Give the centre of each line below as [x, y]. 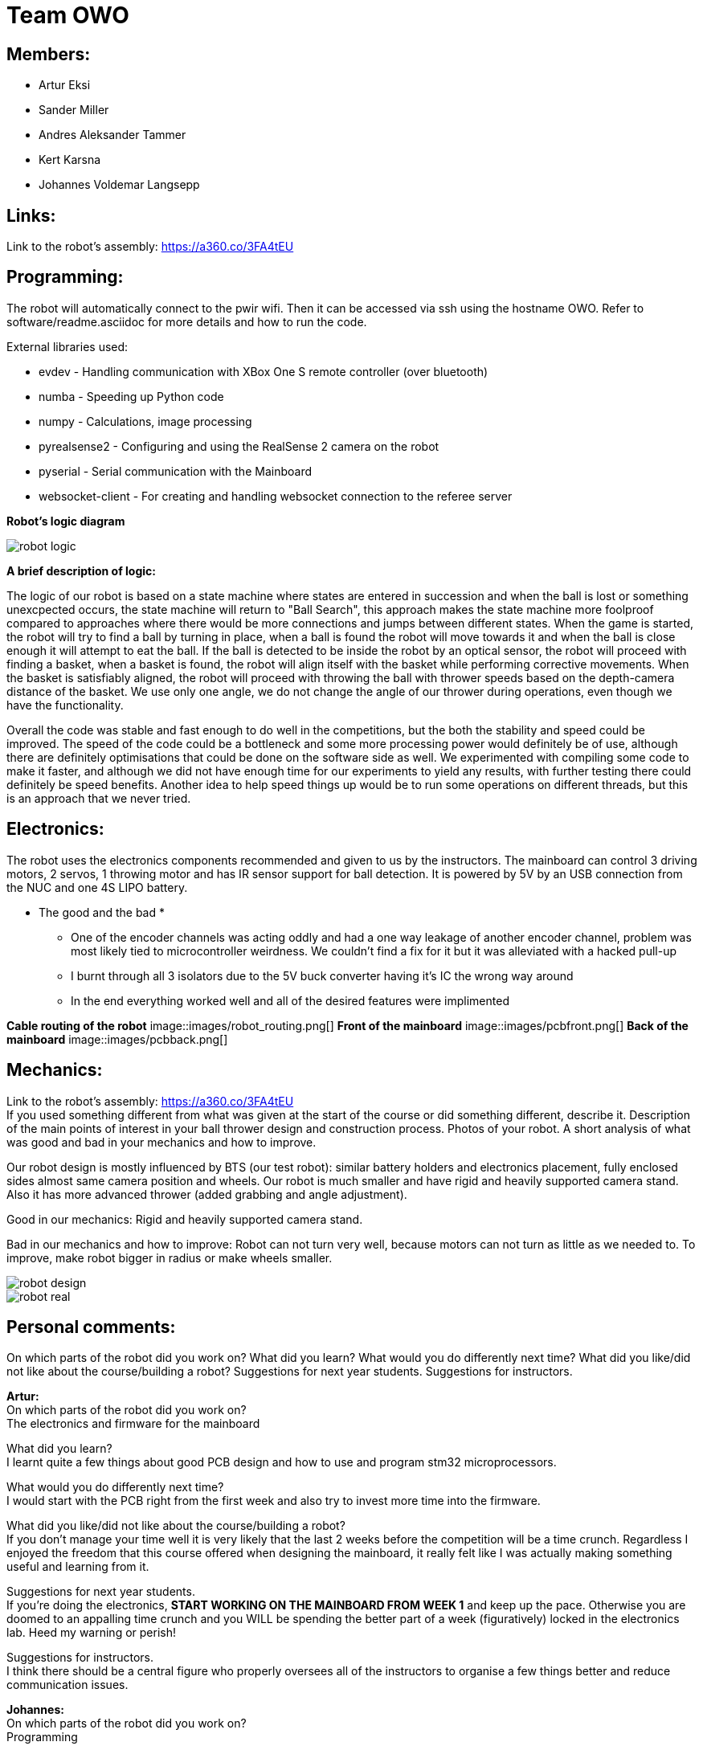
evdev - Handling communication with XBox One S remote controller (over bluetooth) [264, 371]
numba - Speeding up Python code [131, 396]
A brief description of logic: [81, 570]
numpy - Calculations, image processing [145, 421]
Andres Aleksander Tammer [112, 135]
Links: [31, 215]
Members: [49, 54]
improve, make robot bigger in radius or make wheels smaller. [170, 1257]
